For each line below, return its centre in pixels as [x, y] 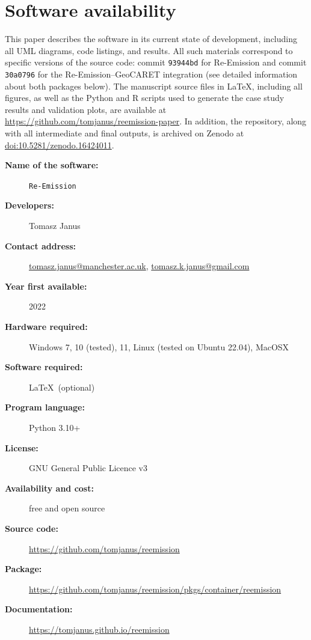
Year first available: [46, 286]
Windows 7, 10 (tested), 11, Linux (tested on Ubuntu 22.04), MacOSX [159, 346]
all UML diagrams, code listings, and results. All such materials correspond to [149, 50]
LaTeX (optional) [62, 387]
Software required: [44, 367]
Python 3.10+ [55, 427]
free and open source [67, 508]
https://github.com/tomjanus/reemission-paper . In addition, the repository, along [156, 121]
